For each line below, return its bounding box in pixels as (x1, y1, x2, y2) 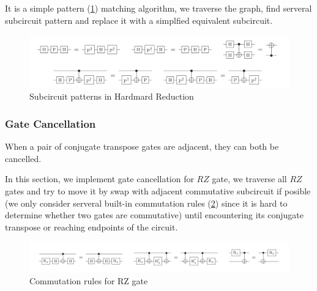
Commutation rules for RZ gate (29, 274, 148, 287)
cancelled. (5, 152, 42, 164)
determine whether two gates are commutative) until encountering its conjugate (5, 208, 304, 221)
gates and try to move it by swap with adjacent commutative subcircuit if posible (5, 184, 311, 197)
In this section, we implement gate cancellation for (5, 172, 194, 185)
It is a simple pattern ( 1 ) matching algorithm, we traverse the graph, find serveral (5, 2, 312, 14)
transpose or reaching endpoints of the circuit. (5, 220, 178, 233)
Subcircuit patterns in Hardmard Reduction (29, 90, 194, 103)
